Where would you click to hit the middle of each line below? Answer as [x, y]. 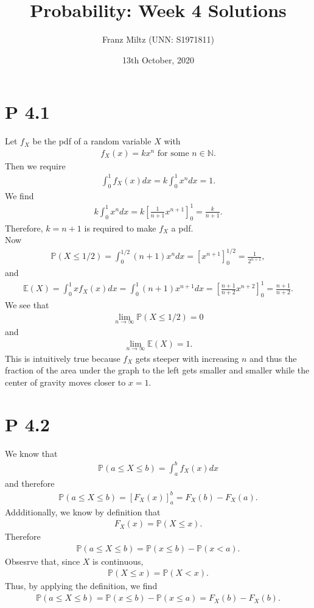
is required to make [120, 228]
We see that [27, 305]
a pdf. [182, 228]
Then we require [35, 165]
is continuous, [118, 561]
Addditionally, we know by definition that [83, 511]
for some [173, 153]
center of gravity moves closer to [65, 382]
